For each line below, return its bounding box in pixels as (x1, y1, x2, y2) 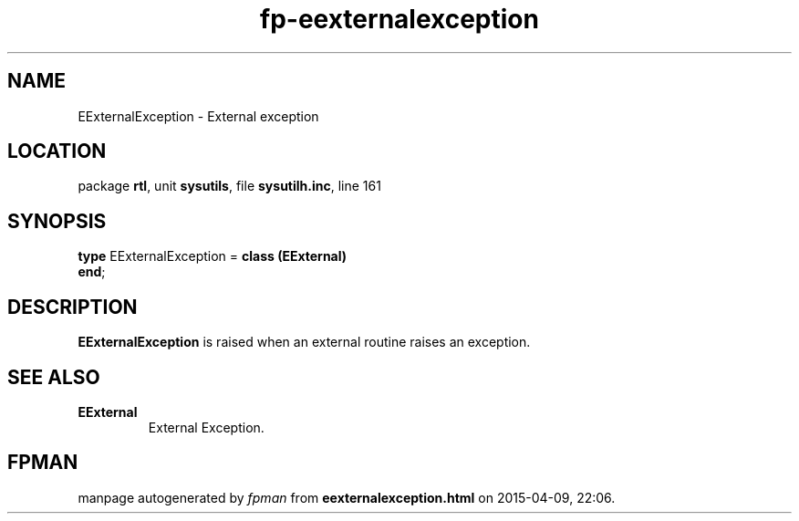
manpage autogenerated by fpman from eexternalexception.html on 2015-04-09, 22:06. (78, 489, 616, 505)
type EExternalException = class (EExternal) (78, 248, 348, 265)
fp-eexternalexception (260, 4, 539, 35)
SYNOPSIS (7, 209, 107, 233)
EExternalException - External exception (78, 108, 319, 124)
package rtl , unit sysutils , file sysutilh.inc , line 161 (78, 178, 381, 194)
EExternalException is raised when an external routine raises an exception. (78, 334, 531, 350)
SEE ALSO (7, 365, 100, 389)
